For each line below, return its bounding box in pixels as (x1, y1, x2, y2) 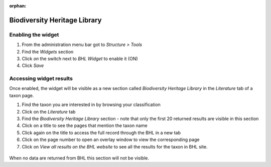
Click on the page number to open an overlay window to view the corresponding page (22, 136, 200, 142)
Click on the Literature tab (22, 108, 76, 114)
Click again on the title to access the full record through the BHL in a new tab (22, 129, 181, 135)
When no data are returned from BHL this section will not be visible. (9, 155, 149, 161)
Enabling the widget (9, 31, 59, 38)
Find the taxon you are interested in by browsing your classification (22, 101, 161, 107)
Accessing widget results (9, 75, 73, 82)
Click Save (22, 62, 44, 68)
